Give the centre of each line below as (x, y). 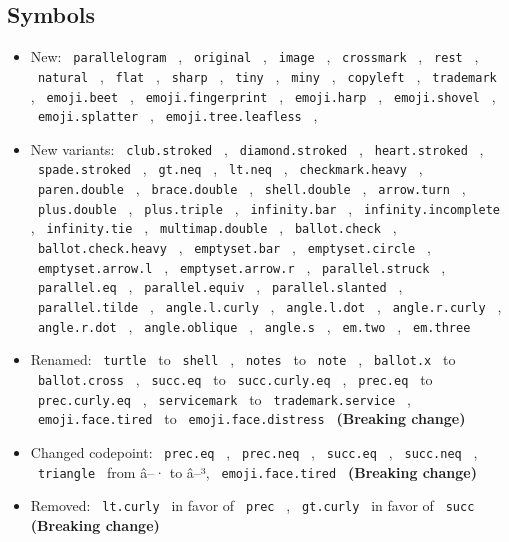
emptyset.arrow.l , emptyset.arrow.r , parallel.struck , (241, 266)
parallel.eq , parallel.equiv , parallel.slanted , (220, 286)
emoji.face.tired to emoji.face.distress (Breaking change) (251, 418)
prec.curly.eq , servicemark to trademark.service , (224, 398)
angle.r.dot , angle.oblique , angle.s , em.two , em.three (254, 325)
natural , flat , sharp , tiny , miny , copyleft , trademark (267, 75)
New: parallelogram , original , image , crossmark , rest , (254, 56)
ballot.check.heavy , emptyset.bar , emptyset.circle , (234, 247)
